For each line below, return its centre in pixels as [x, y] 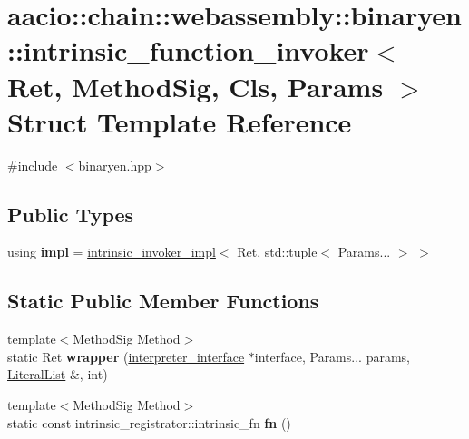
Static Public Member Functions [163, 301]
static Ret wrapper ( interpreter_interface [126, 356]
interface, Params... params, [332, 356]
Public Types [71, 214]
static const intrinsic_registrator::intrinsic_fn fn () [149, 422]
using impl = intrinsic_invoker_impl [112, 252]
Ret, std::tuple [277, 252]
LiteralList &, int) [58, 374]
